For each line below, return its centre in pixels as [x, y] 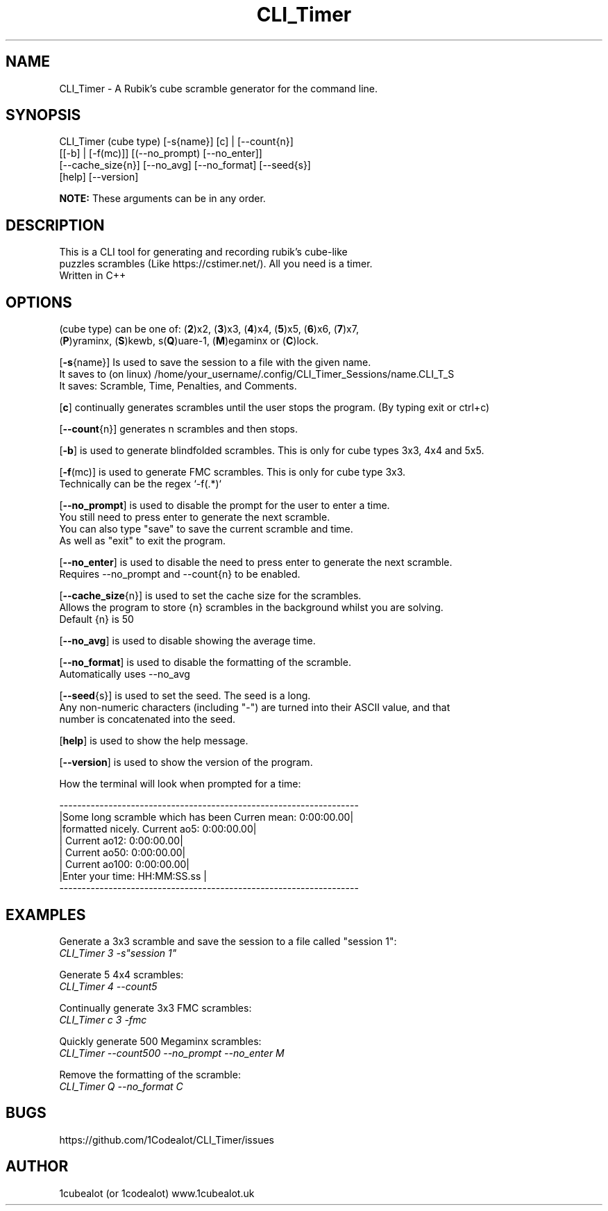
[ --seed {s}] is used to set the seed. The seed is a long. [185, 696]
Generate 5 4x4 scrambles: [121, 974]
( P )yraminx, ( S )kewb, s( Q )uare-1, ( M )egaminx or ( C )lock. [189, 341]
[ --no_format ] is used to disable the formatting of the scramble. [205, 662]
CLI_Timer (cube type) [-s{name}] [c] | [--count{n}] [176, 142]
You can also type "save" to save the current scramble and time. [206, 529]
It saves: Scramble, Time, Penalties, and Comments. [178, 386]
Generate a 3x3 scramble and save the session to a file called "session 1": [228, 941]
